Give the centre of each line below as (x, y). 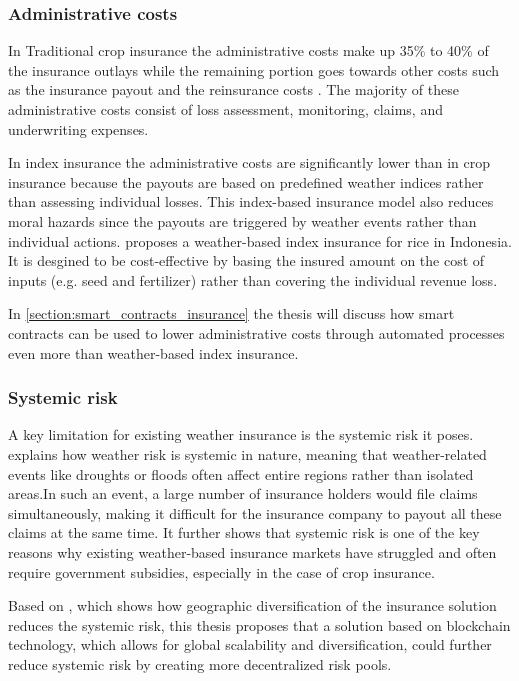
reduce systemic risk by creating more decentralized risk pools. (200, 663)
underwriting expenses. (78, 128)
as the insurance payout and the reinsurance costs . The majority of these (233, 89)
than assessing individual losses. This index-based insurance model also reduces (251, 201)
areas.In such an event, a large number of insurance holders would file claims (243, 493)
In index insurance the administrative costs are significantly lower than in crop (249, 162)
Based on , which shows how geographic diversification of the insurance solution (252, 605)
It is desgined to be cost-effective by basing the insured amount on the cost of (246, 260)
